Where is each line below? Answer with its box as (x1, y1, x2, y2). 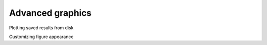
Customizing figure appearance (9, 34, 74, 40)
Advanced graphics (9, 7, 91, 18)
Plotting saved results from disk (9, 25, 74, 31)
